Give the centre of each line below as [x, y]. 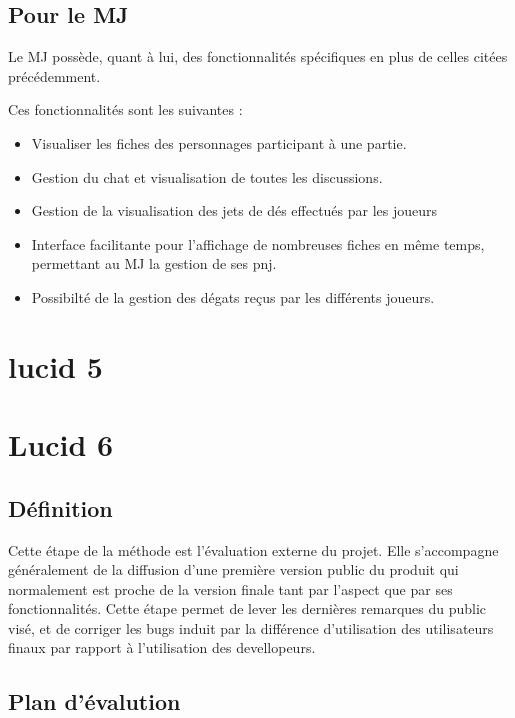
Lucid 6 [61, 444]
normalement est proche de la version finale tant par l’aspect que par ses [230, 588]
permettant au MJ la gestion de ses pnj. [154, 263]
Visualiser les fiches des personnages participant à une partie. [219, 142]
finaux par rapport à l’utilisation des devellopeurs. [162, 647]
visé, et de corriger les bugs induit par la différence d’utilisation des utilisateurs [251, 627]
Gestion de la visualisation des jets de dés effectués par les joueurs [234, 210]
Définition [60, 507]
